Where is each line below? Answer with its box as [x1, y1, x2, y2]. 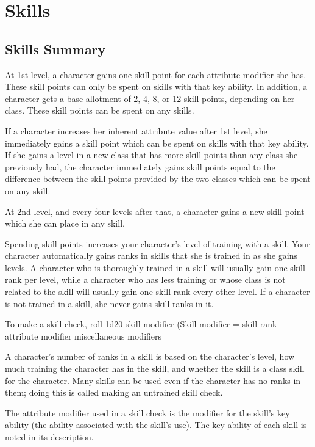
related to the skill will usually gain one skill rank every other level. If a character [5, 285, 310, 298]
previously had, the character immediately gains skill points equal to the [5, 160, 275, 173]
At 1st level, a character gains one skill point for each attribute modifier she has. [5, 68, 306, 81]
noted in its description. [5, 431, 94, 443]
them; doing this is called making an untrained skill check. [5, 386, 223, 399]
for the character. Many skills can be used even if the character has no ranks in [5, 374, 301, 387]
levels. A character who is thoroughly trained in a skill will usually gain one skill [5, 261, 305, 274]
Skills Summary [5, 39, 106, 58]
